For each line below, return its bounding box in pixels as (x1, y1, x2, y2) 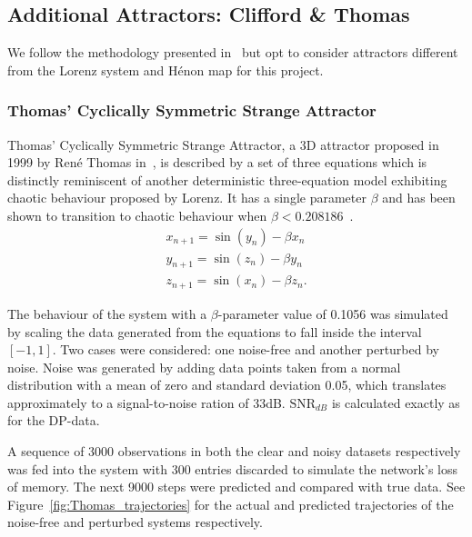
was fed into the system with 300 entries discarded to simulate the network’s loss (7, 459, 458, 478)
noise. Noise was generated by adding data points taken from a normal (7, 357, 401, 376)
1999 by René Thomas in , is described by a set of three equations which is (7, 153, 427, 172)
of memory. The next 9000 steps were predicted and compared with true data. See (7, 477, 466, 496)
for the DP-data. (7, 411, 100, 430)
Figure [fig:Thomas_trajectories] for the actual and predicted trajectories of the (7, 494, 454, 513)
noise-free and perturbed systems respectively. (7, 512, 263, 532)
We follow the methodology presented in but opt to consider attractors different (7, 43, 458, 62)
